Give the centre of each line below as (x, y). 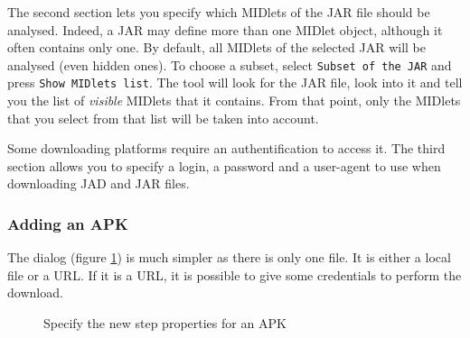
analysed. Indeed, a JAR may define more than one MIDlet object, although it (225, 29)
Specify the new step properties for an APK (165, 323)
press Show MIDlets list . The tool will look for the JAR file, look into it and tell (235, 82)
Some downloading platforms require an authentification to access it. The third (226, 148)
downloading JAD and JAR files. (99, 183)
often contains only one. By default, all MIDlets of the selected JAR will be (216, 47)
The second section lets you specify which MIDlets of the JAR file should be (219, 12)
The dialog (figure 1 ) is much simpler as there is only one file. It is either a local (229, 257)
